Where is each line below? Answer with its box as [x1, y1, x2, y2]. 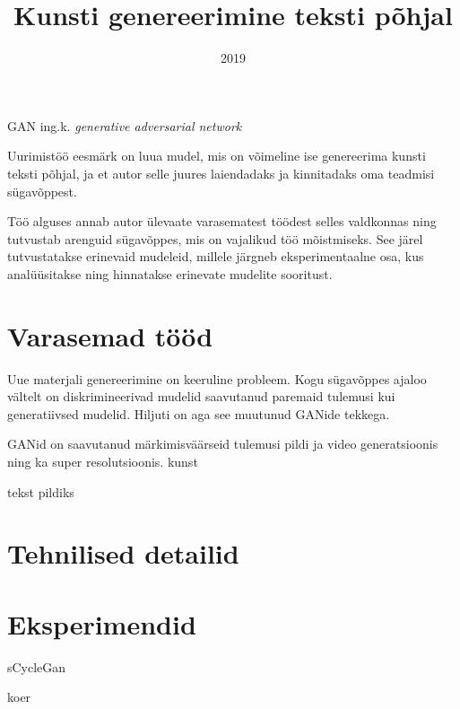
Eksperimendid [7, 605, 196, 642]
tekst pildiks [7, 482, 74, 501]
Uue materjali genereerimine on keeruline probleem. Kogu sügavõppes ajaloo [7, 369, 427, 388]
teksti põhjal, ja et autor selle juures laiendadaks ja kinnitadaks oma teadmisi [7, 163, 435, 182]
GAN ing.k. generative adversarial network [7, 116, 242, 135]
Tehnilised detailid [7, 535, 239, 572]
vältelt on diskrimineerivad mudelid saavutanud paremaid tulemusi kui [7, 387, 395, 406]
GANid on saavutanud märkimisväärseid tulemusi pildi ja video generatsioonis [7, 434, 438, 453]
